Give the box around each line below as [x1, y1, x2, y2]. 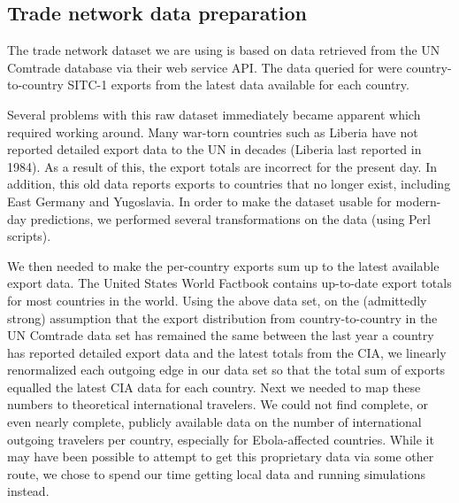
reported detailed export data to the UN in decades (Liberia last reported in [7, 140, 422, 159]
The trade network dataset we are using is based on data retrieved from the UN [7, 41, 440, 59]
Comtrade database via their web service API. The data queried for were [7, 58, 402, 76]
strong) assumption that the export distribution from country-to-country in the [7, 308, 438, 327]
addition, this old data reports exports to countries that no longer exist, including [7, 174, 451, 193]
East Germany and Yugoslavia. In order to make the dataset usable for [7, 191, 392, 210]
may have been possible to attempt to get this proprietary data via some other [7, 447, 434, 466]
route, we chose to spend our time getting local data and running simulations [7, 464, 425, 483]
